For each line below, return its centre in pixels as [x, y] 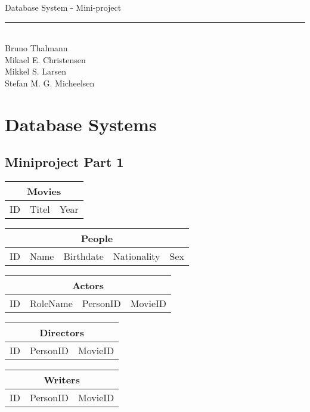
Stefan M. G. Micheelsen [50, 83]
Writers [62, 380]
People [97, 238]
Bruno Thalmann [36, 48]
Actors [88, 286]
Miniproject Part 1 [64, 162]
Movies [44, 191]
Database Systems [81, 124]
